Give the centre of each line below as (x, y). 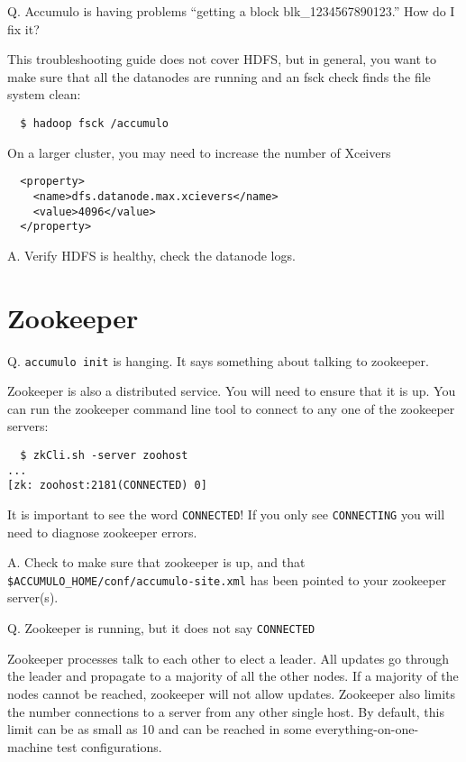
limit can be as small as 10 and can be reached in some (160, 729)
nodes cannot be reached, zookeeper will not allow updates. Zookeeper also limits (232, 693)
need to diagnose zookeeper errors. (102, 532)
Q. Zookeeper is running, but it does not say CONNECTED (161, 628)
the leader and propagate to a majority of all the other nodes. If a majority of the (233, 676)
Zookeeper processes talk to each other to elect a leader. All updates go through (228, 658)
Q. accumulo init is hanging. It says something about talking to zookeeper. (218, 360)
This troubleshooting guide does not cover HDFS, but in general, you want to (222, 59)
